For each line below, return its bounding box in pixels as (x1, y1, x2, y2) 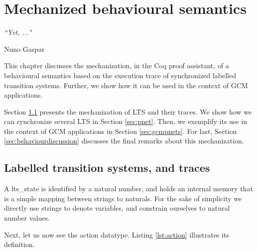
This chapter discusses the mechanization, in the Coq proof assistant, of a (4, 60, 229, 71)
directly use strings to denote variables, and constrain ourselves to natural (4, 203, 230, 213)
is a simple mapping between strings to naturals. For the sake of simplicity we (4, 193, 242, 203)
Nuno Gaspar (4, 43, 45, 54)
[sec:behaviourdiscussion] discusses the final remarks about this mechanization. (4, 135, 244, 146)
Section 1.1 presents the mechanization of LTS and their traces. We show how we (4, 106, 252, 117)
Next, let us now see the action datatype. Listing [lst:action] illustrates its (4, 229, 229, 240)
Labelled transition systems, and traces (4, 160, 210, 175)
